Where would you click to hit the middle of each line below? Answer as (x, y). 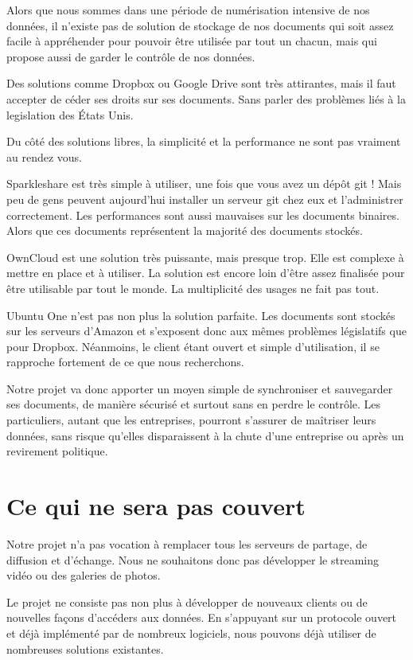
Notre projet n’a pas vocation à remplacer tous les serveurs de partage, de (187, 543)
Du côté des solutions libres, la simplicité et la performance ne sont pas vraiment (204, 141)
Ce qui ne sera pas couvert (156, 506)
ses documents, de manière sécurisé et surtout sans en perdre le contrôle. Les (194, 404)
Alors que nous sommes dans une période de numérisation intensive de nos (188, 10)
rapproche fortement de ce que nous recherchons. (125, 362)
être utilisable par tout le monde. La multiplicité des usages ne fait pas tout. (193, 288)
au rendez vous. (45, 156)
